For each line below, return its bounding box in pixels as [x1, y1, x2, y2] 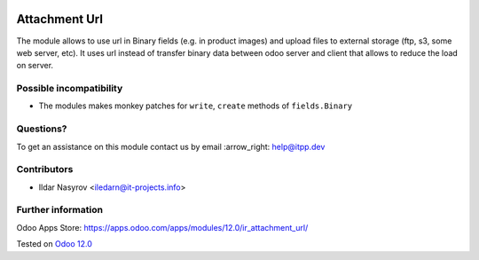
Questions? [16, 122, 67, 135]
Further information [16, 204, 104, 217]
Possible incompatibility [16, 83, 123, 95]
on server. [16, 60, 53, 71]
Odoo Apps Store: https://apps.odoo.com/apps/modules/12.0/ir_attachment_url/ [16, 222, 309, 232]
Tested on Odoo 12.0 [16, 239, 92, 249]
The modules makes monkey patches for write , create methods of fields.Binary [38, 100, 353, 111]
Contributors [16, 163, 74, 176]
